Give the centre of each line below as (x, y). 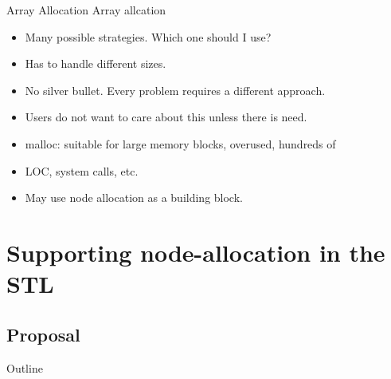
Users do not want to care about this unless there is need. (166, 117)
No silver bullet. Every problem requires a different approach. (175, 90)
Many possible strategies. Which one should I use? (148, 36)
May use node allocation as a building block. (134, 197)
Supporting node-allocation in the (196, 252)
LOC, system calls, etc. (82, 170)
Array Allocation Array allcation (86, 10)
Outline (25, 367)
